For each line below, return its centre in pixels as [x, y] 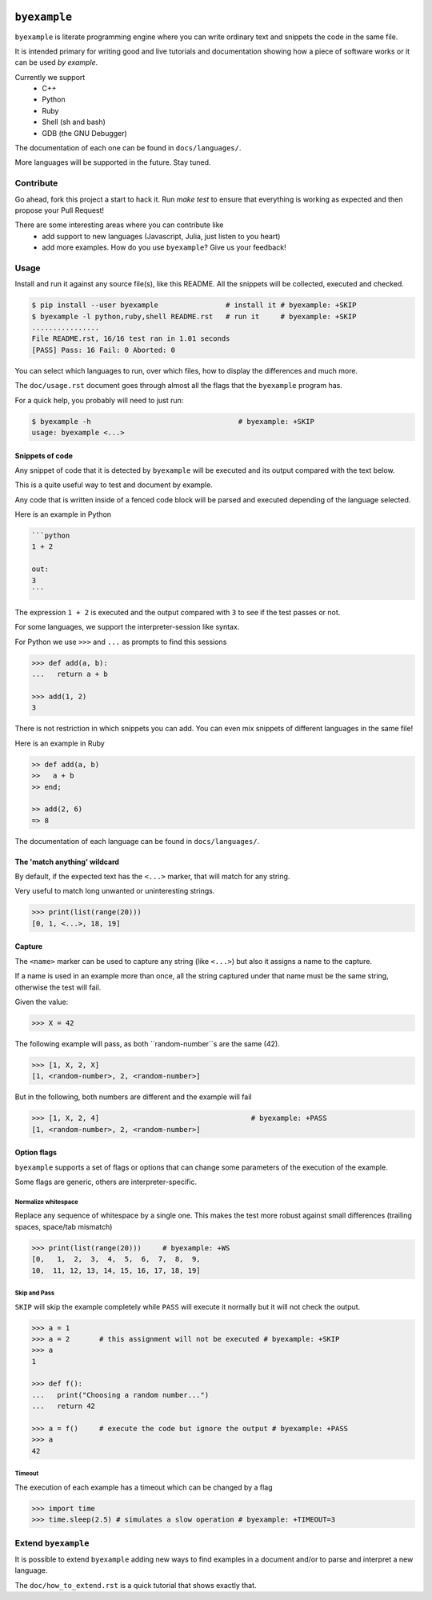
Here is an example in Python [63, 514]
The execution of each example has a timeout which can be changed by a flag [144, 1487]
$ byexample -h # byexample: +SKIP [173, 421]
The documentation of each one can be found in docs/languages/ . [128, 148]
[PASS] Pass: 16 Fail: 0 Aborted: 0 [104, 350]
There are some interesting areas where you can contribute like [119, 225]
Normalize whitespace [47, 1202]
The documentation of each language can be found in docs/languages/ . [137, 841]
